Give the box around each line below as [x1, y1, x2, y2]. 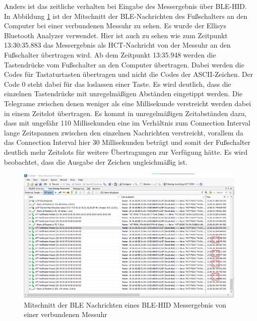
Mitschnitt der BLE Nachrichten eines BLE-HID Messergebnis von [24, 299, 226, 310]
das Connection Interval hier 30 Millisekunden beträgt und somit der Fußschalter [4, 137, 251, 147]
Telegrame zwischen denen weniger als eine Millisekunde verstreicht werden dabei [4, 98, 251, 108]
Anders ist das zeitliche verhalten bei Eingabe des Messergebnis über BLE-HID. [4, 1, 247, 11]
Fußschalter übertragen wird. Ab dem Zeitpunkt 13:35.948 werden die [4, 49, 216, 60]
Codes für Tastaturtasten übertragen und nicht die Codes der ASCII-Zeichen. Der [4, 69, 254, 79]
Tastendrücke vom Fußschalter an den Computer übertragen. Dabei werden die [4, 59, 245, 69]
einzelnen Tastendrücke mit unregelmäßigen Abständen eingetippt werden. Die [4, 88, 243, 99]
